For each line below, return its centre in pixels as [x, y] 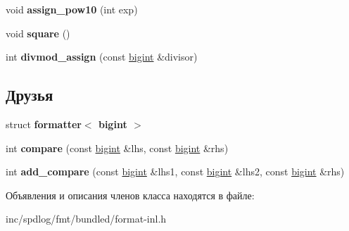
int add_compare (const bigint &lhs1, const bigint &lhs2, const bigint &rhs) [175, 171]
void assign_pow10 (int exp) [72, 9]
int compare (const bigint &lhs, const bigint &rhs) [117, 148]
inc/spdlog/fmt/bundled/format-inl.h [86, 219]
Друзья [30, 95]
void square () [38, 33]
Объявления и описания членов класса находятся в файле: [130, 195]
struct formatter [44, 124]
